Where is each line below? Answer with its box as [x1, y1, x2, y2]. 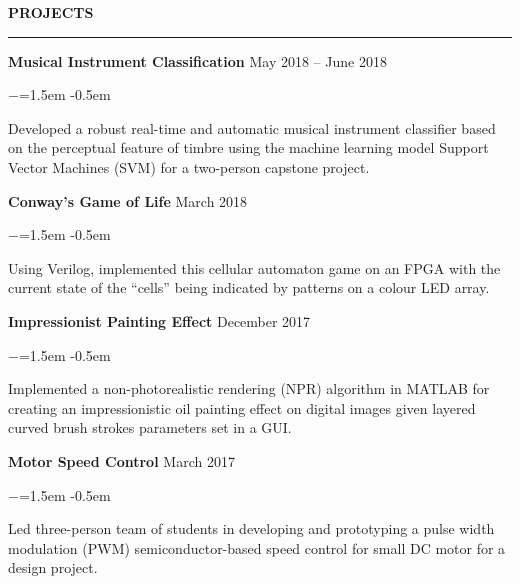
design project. [8, 557, 98, 578]
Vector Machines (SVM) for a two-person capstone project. [8, 156, 370, 177]
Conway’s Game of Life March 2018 [8, 190, 248, 211]
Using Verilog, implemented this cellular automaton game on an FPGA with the [8, 257, 501, 278]
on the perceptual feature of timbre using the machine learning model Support [8, 137, 489, 158]
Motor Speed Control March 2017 [8, 450, 235, 471]
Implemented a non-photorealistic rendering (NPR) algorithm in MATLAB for [8, 378, 490, 399]
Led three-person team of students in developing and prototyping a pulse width [8, 518, 495, 539]
